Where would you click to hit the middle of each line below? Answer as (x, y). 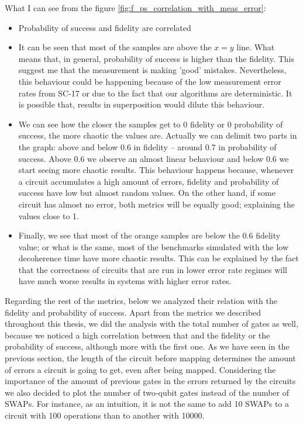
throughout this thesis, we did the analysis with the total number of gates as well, (151, 324)
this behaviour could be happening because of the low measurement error (150, 81)
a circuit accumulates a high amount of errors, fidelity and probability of (149, 181)
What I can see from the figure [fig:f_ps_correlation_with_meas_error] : (135, 8)
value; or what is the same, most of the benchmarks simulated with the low (154, 246)
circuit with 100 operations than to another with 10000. (105, 415)
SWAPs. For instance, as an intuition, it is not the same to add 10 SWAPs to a (147, 404)
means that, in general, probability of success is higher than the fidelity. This (156, 58)
